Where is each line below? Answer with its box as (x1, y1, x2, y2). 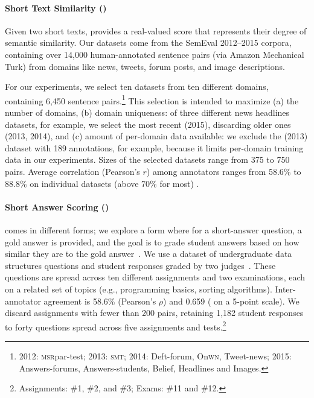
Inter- (275, 282, 296, 295)
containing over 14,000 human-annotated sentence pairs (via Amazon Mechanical (5, 48, 304, 60)
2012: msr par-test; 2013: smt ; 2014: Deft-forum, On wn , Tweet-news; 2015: (19, 349, 292, 362)
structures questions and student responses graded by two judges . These (5, 259, 276, 271)
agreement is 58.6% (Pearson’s (43, 294, 156, 307)
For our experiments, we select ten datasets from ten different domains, (5, 80, 269, 93)
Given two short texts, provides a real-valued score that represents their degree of (5, 24, 307, 37)
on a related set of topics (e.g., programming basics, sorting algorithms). (5, 282, 272, 295)
